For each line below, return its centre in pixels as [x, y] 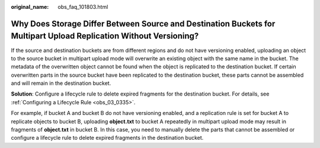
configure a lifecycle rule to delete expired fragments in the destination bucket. [107, 138]
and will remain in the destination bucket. [61, 83]
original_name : [30, 7]
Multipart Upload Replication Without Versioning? [105, 36]
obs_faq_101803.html [83, 7]
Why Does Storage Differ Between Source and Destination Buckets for [143, 24]
